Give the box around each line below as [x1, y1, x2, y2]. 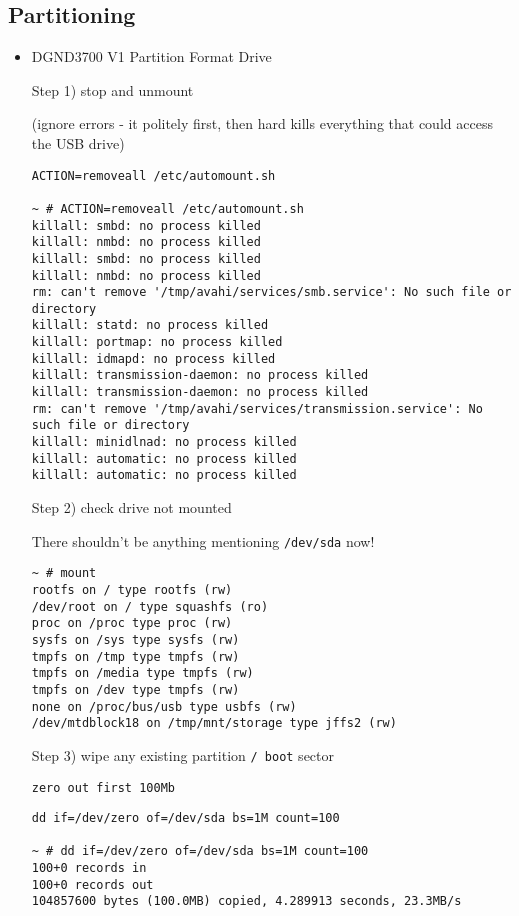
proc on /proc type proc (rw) [31, 616, 233, 631]
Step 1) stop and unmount [31, 79, 194, 100]
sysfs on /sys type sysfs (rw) [31, 632, 240, 647]
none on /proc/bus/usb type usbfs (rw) [31, 699, 297, 714]
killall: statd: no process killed [31, 318, 269, 333]
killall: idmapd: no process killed [31, 351, 276, 366]
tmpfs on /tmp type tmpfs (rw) [31, 649, 240, 664]
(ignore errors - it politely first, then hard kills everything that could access [31, 113, 493, 134]
